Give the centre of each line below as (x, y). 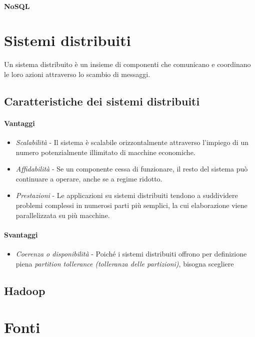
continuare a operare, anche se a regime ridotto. (89, 178)
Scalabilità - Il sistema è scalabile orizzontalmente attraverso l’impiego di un (132, 142)
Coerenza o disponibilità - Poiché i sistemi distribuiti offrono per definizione (131, 254)
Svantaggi (21, 234)
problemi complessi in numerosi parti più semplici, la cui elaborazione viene (131, 205)
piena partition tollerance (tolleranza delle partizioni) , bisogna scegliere (125, 263)
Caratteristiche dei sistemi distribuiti (102, 101)
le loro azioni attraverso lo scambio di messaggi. (77, 74)
